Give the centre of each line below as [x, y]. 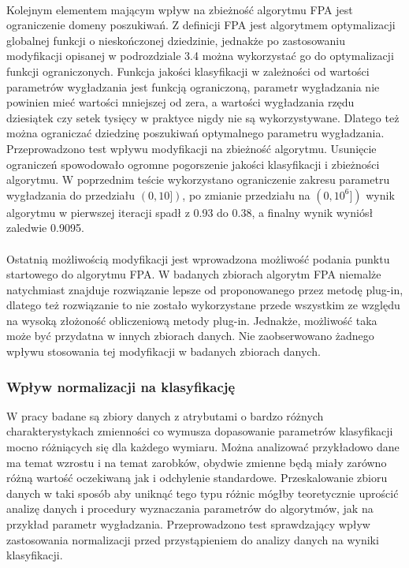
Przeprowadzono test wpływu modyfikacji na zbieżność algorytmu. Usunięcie [191, 148]
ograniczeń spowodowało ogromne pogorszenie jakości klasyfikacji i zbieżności [193, 164]
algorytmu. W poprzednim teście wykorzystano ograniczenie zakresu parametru [198, 179]
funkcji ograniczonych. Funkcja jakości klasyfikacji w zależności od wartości [188, 71]
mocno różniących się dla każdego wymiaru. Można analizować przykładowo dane [203, 447]
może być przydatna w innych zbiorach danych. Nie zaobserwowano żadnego [190, 336]
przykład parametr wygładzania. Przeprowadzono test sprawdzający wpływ [188, 524]
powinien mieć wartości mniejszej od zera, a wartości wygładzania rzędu [180, 102]
